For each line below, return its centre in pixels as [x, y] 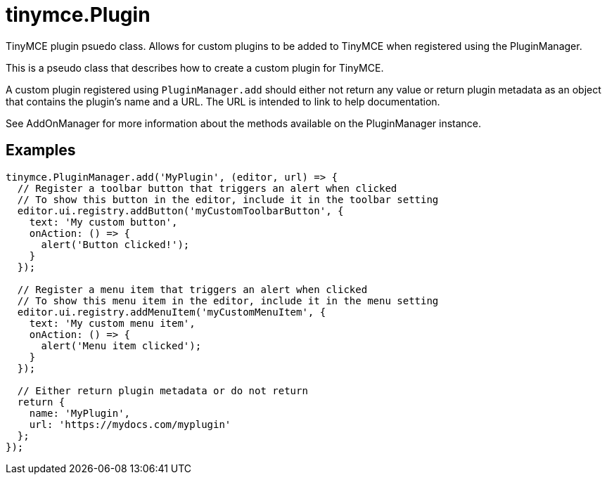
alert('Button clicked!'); [115, 244]
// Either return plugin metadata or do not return [162, 390]
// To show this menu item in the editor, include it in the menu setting [228, 300]
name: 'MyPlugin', [80, 413]
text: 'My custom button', [103, 222]
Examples [41, 150]
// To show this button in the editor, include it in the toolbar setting [228, 199]
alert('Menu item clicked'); [121, 345]
